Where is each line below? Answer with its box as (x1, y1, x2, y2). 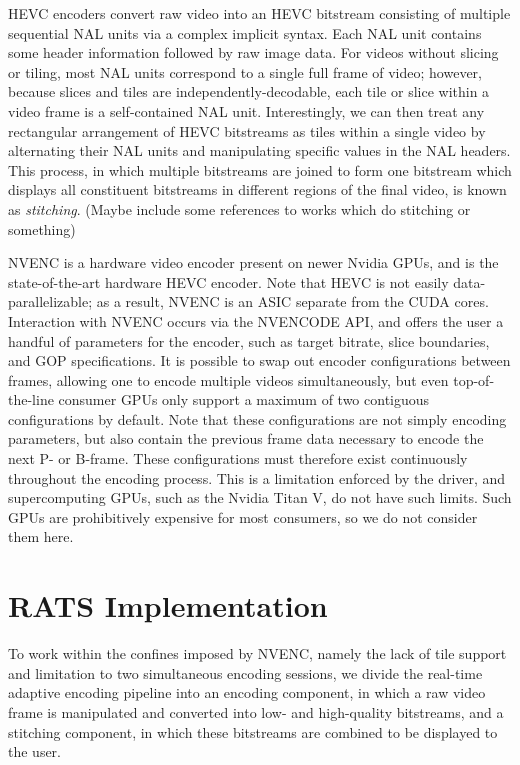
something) (8, 218, 76, 239)
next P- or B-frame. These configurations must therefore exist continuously (8, 448, 468, 469)
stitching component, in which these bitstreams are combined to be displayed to (8, 721, 498, 742)
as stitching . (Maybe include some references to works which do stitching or (8, 198, 471, 219)
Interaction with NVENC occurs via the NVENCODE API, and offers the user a (8, 310, 504, 331)
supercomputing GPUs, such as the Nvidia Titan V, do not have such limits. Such (8, 487, 512, 508)
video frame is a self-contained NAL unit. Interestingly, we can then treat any (8, 100, 485, 121)
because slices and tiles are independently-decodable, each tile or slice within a (8, 81, 490, 102)
